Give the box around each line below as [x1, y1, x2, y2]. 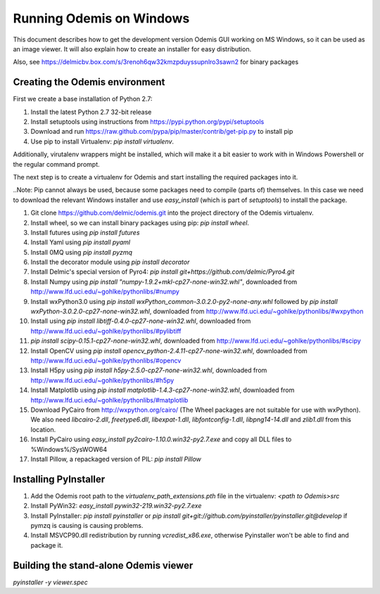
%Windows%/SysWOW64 [30, 445, 108, 453]
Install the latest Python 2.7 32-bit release [30, 108, 152, 116]
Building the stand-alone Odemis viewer [13, 560, 194, 571]
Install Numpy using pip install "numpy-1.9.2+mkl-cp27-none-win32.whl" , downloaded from [30, 277, 298, 286]
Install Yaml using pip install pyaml [30, 238, 130, 246]
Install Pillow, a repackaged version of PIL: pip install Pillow [30, 455, 202, 463]
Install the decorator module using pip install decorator [30, 258, 190, 267]
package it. [30, 541, 63, 549]
